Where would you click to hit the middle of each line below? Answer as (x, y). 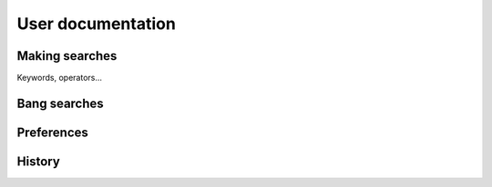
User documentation (97, 24)
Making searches (67, 56)
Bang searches (60, 103)
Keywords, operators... (60, 78)
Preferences (52, 132)
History (39, 161)
